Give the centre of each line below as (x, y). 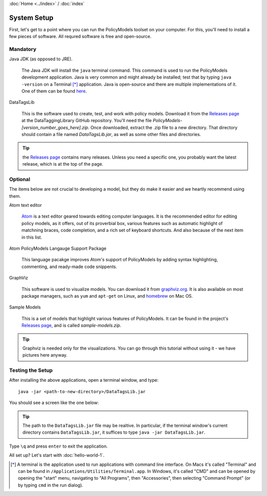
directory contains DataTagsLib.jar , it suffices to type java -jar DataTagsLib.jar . (114, 432)
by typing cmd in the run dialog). (51, 485)
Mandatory (23, 49)
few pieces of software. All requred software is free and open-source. (80, 37)
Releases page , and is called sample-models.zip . (71, 325)
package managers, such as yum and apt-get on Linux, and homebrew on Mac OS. (107, 296)
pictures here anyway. (45, 355)
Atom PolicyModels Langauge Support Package (58, 248)
